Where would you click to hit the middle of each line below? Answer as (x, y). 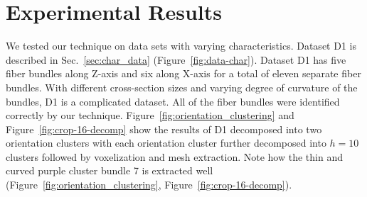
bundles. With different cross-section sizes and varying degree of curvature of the (182, 87)
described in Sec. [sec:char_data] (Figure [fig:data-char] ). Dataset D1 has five (176, 59)
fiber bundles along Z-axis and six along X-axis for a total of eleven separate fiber (183, 73)
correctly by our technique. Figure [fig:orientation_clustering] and (150, 115)
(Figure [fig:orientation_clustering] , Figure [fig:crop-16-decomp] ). (149, 185)
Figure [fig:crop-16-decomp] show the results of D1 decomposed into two (164, 129)
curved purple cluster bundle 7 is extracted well (110, 170)
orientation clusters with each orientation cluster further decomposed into (166, 143)
